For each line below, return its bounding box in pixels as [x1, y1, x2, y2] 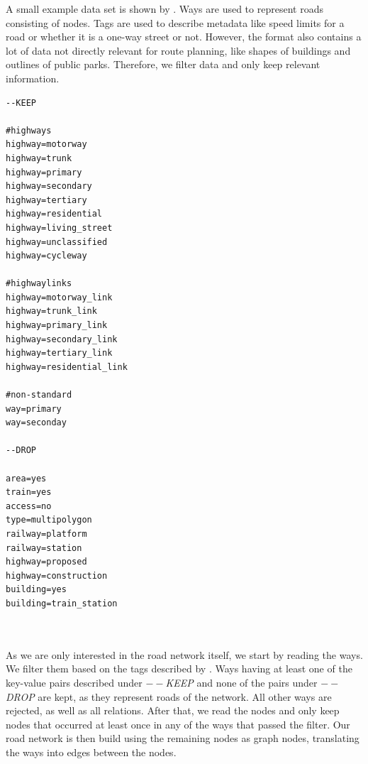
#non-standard [6, 390, 72, 400]
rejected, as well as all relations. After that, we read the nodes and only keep [6, 703, 340, 718]
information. [6, 70, 60, 85]
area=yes [6, 473, 47, 484]
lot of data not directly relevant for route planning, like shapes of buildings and [6, 43, 351, 58]
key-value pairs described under [6, 675, 143, 689]
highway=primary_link [6, 320, 108, 331]
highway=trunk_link [6, 306, 97, 317]
